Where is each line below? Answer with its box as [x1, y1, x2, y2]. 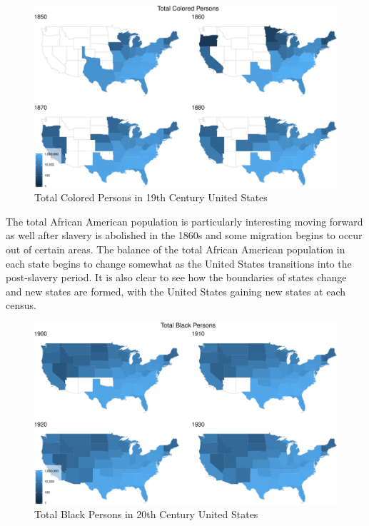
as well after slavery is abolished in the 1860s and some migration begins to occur [6, 228, 363, 243]
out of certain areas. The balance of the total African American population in [6, 242, 345, 257]
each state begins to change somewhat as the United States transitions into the [6, 256, 352, 270]
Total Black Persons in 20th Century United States [34, 507, 258, 522]
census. [6, 298, 36, 313]
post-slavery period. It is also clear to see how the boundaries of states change [6, 270, 347, 285]
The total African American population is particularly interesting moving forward [6, 213, 363, 228]
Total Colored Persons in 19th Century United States [34, 190, 268, 205]
